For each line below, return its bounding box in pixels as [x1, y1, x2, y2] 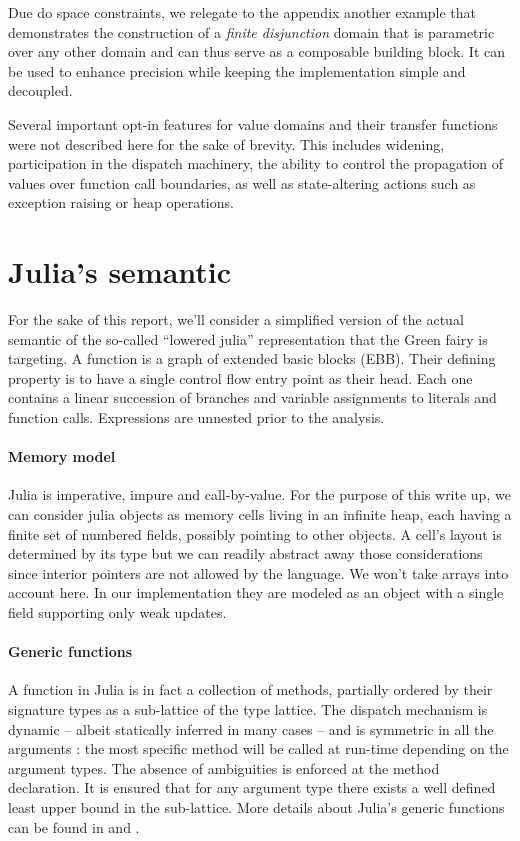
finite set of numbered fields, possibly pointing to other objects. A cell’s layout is [8, 523, 502, 544]
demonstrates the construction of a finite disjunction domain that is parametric [8, 21, 495, 42]
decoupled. [8, 80, 73, 101]
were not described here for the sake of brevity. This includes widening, [8, 133, 445, 154]
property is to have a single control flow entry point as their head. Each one [8, 367, 473, 388]
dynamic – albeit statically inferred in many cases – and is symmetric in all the [8, 718, 494, 739]
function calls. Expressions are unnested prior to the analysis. [8, 407, 385, 428]
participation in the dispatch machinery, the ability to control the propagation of [8, 153, 503, 174]
